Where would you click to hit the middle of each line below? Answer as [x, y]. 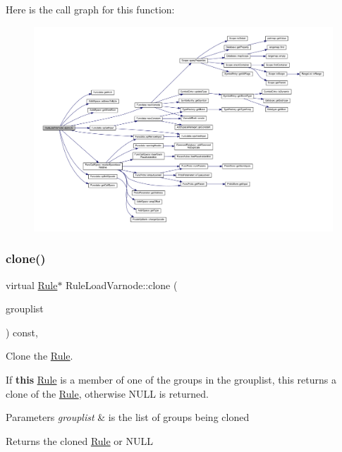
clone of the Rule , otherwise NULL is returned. [107, 393]
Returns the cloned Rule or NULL [79, 440]
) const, [22, 332]
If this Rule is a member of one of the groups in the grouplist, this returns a [171, 380]
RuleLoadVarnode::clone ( [122, 285]
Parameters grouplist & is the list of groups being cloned [128, 417]
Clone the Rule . [39, 356]
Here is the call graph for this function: [90, 9]
